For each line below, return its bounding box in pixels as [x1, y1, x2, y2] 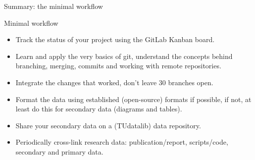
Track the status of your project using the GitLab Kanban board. [15, 34, 215, 45]
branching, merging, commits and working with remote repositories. [15, 60, 221, 71]
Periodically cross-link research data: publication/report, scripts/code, [15, 137, 228, 147]
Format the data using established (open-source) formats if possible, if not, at [15, 94, 252, 104]
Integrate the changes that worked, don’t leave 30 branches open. [15, 77, 213, 87]
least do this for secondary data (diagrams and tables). [15, 104, 182, 114]
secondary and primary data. [15, 146, 103, 157]
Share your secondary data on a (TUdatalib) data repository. [15, 120, 201, 130]
